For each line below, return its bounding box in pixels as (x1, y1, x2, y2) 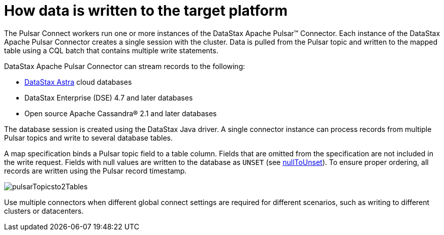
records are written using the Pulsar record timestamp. (4, 166, 187, 175)
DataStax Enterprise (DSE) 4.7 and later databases (24, 93, 193, 102)
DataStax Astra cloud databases (24, 77, 132, 86)
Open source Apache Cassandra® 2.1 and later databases (24, 109, 217, 118)
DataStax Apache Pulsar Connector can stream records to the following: (4, 61, 245, 71)
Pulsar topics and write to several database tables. (4, 133, 173, 142)
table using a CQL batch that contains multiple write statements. (4, 46, 218, 55)
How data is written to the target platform (4, 2, 288, 19)
